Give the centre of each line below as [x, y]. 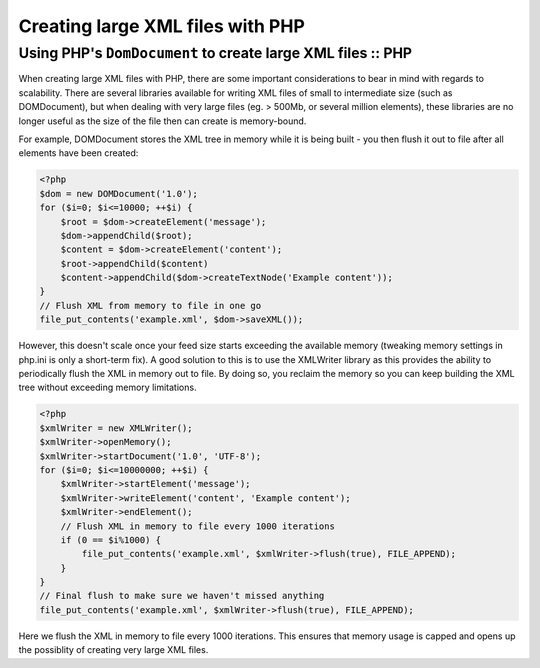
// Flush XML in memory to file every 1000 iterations [197, 526]
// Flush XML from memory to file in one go [150, 305]
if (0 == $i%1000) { [111, 539]
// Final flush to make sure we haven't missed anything [182, 596]
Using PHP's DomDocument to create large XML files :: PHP [215, 53]
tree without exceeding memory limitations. [107, 387]
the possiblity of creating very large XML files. [113, 650]
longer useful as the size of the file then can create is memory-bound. [162, 121]
